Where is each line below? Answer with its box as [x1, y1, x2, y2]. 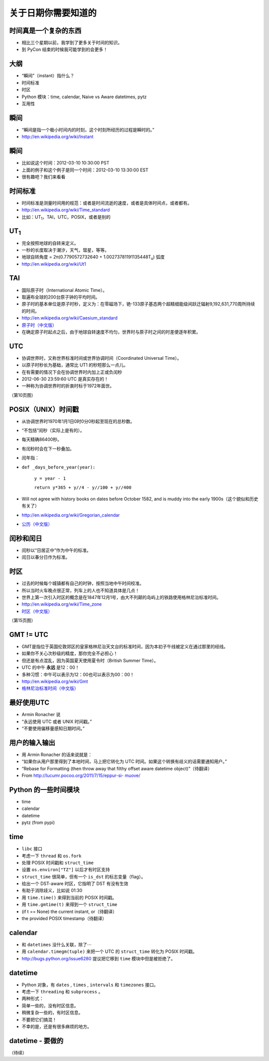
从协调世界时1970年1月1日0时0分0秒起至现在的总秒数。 [21, 418, 135, 424]
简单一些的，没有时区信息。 [21, 1002, 79, 1009]
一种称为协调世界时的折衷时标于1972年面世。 [21, 383, 115, 389]
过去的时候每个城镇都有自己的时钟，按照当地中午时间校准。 [21, 581, 144, 587]
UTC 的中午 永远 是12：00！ [21, 664, 80, 670]
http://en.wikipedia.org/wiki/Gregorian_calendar [21, 512, 120, 518]
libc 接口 [21, 846, 42, 852]
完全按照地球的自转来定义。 [21, 240, 79, 246]
